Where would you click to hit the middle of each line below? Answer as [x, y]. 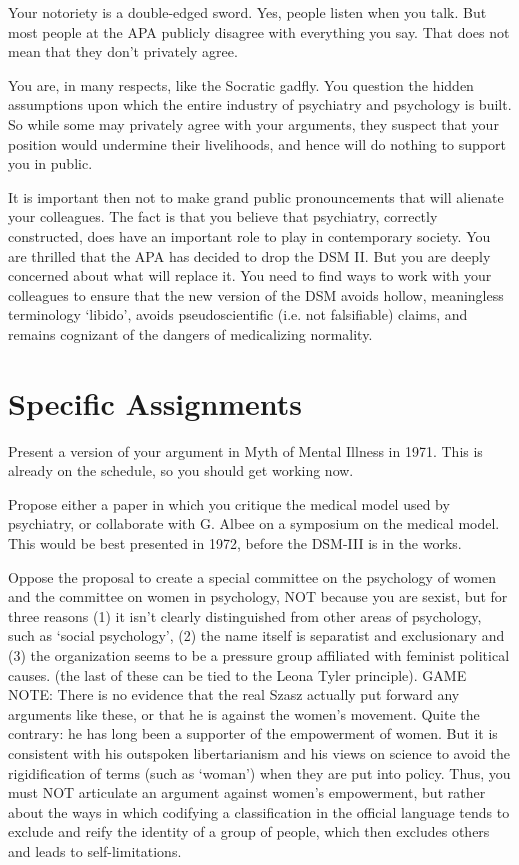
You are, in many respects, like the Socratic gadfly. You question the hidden [241, 84]
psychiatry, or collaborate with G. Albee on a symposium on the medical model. [254, 523]
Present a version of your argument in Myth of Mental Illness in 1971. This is [245, 450]
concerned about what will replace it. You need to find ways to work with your [250, 275]
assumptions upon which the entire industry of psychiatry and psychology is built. [260, 104]
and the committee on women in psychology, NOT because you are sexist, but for [258, 596]
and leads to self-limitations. [95, 850]
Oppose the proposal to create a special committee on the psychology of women [252, 576]
